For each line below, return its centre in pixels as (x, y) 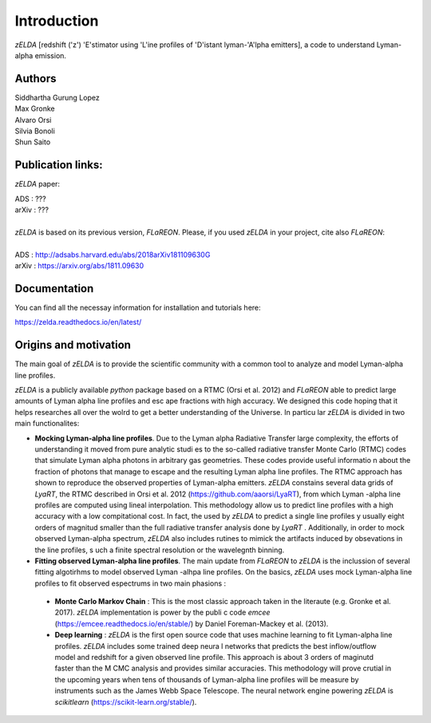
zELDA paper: (37, 184)
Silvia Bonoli (35, 131)
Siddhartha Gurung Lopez (57, 97)
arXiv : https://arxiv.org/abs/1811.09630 (79, 266)
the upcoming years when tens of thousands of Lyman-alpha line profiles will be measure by (207, 679)
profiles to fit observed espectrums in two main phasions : (130, 583)
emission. (51, 55)
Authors (36, 79)
